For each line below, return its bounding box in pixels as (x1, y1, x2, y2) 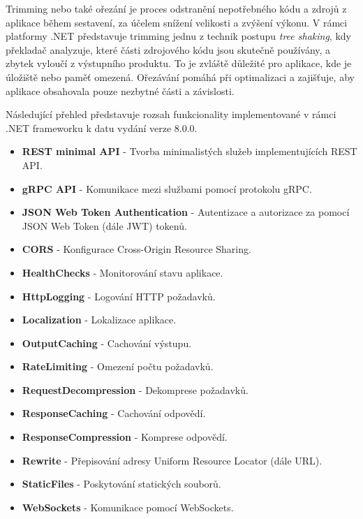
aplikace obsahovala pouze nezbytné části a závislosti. (6, 83, 235, 98)
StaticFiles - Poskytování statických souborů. (22, 476, 221, 491)
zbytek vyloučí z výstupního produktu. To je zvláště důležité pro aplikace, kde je (6, 56, 352, 71)
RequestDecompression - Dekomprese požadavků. (22, 382, 249, 397)
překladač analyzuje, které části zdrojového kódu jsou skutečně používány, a (6, 42, 331, 57)
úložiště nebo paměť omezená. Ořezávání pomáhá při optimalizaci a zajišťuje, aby (6, 69, 355, 84)
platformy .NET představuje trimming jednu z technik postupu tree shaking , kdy (6, 29, 351, 43)
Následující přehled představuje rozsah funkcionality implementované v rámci (6, 107, 336, 122)
